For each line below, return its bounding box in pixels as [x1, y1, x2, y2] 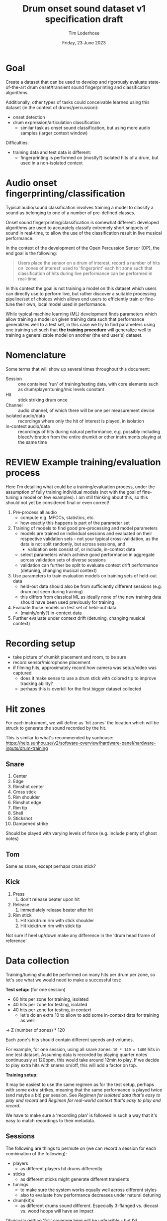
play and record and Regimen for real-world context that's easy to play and [5, 1097, 161, 1103]
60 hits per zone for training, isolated [12, 996, 89, 1002]
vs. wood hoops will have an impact [20, 1208, 94, 1214]
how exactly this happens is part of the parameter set [20, 520, 130, 526]
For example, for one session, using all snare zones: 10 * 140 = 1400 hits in [5, 1046, 160, 1052]
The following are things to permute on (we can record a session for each [5, 1145, 156, 1151]
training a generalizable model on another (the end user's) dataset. [5, 332, 143, 338]
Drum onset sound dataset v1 [22, 3, 146, 14]
